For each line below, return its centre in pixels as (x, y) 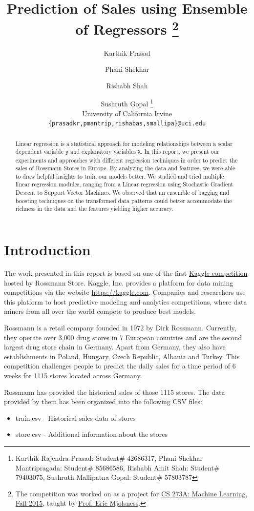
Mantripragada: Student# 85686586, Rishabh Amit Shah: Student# (117, 467)
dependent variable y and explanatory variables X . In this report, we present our (117, 152)
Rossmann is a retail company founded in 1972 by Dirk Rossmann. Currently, (120, 328)
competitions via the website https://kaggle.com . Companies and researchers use (125, 292)
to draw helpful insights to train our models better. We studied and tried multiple (120, 176)
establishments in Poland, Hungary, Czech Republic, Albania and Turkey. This (122, 356)
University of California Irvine (127, 113)
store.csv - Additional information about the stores (91, 434)
